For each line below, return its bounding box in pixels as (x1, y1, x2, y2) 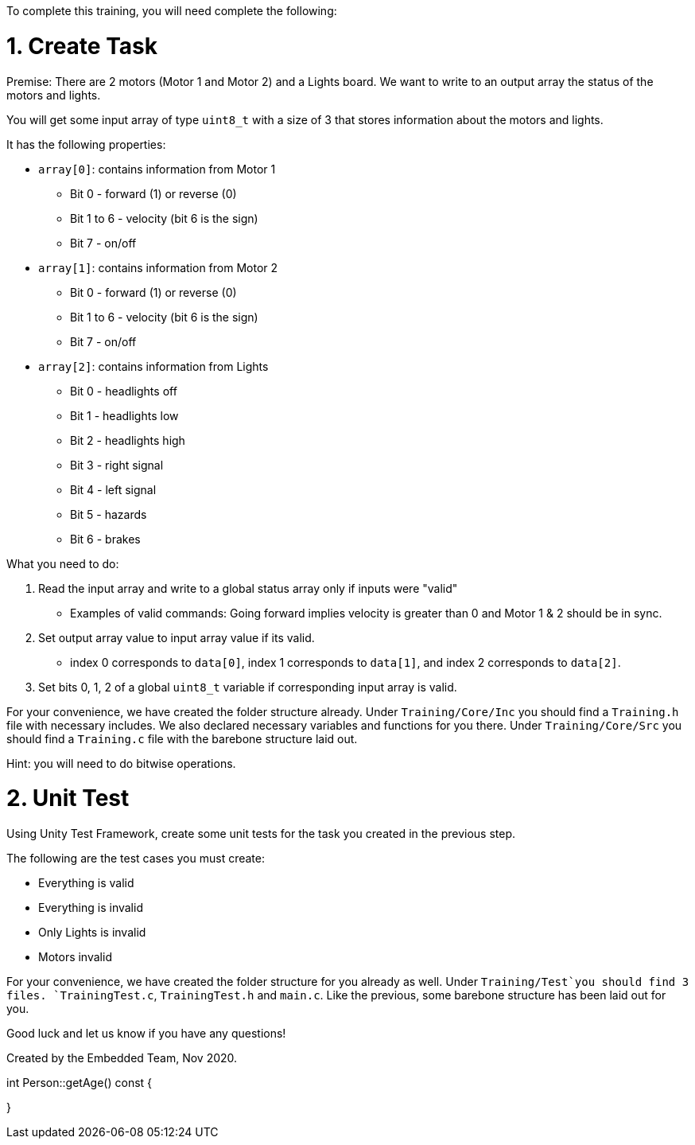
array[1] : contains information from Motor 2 (38, 260, 278, 275)
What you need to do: (6, 556, 119, 571)
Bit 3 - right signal (70, 458, 164, 472)
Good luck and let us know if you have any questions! (6, 1026, 286, 1040)
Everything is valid (38, 876, 134, 890)
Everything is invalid (38, 901, 143, 914)
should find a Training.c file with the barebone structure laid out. (6, 731, 358, 746)
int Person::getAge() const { (6, 1076, 153, 1089)
